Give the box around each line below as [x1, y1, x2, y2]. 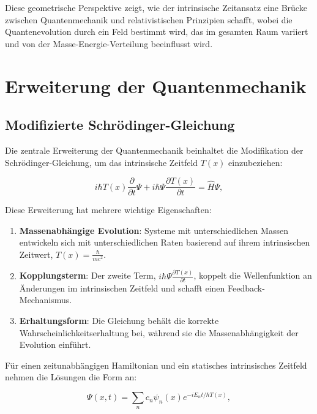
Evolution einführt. [19, 338, 91, 351]
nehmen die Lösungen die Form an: [5, 371, 137, 383]
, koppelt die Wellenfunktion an [193, 269, 312, 282]
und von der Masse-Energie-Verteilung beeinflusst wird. [5, 37, 213, 50]
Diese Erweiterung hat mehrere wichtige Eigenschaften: [5, 203, 212, 216]
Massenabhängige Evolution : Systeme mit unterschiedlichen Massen [19, 224, 288, 236]
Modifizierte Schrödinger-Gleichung [5, 115, 235, 134]
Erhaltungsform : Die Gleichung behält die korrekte [19, 314, 219, 326]
